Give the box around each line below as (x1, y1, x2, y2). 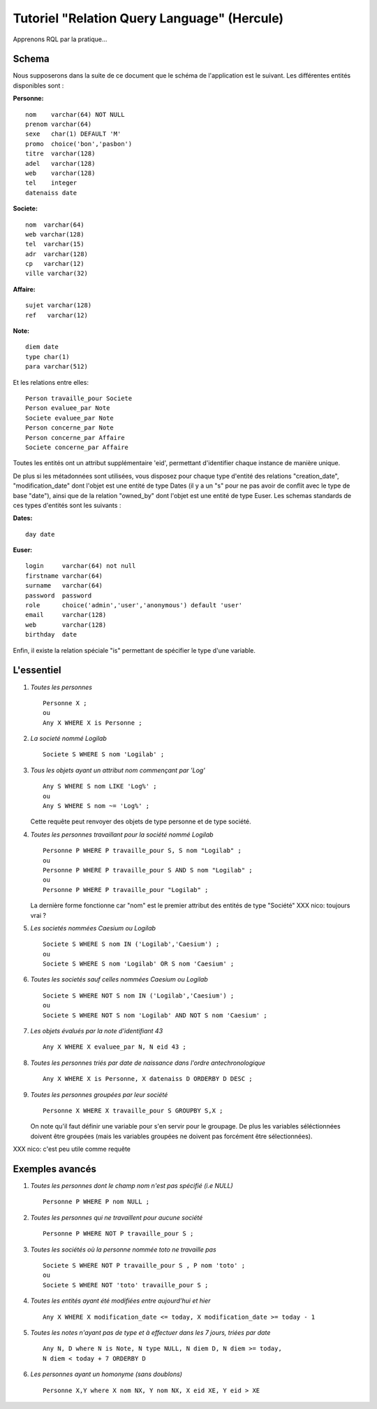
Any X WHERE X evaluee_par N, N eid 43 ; (43, 1043, 186, 1051)
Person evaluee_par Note (25, 404, 110, 412)
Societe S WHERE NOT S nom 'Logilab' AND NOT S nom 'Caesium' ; (43, 1011, 268, 1019)
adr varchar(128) (25, 250, 89, 258)
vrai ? (30, 911, 47, 919)
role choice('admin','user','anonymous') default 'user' (25, 602, 243, 609)
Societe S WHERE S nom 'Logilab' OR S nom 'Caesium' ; (43, 960, 235, 968)
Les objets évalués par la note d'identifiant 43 (30, 1027, 163, 1035)
